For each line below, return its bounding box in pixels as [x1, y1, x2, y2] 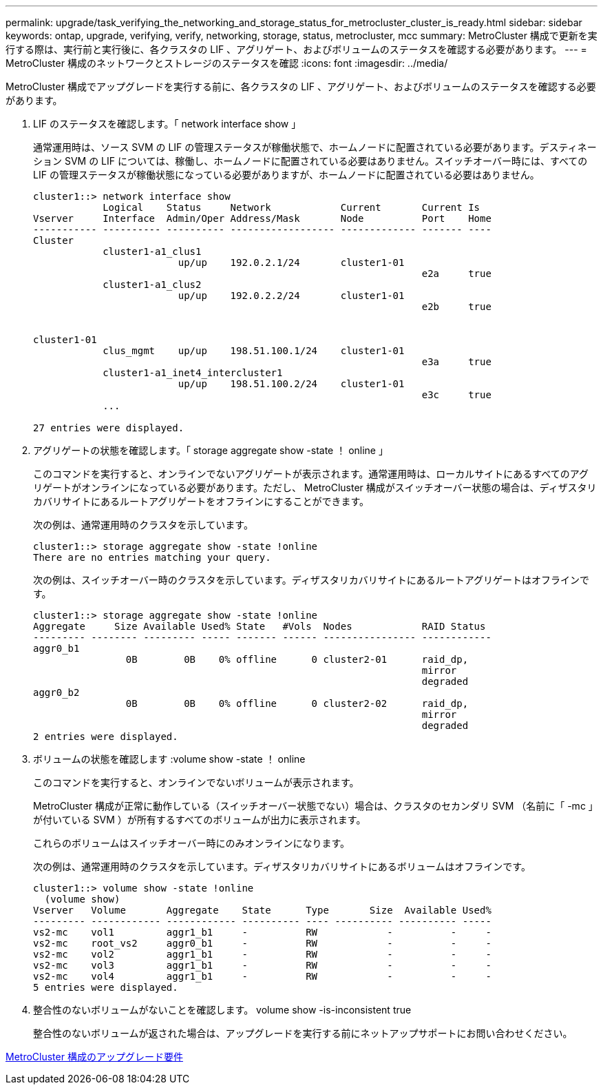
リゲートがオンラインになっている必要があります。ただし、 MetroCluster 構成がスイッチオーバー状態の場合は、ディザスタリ [33, 482, 597, 493]
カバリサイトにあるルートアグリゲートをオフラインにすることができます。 [33, 495, 370, 507]
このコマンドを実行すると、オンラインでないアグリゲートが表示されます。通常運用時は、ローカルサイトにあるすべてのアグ [33, 468, 589, 480]
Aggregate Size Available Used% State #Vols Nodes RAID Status [33, 621, 486, 632]
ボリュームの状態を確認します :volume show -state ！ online [33, 753, 306, 765]
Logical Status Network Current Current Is [103, 202, 480, 213]
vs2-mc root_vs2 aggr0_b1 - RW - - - [33, 938, 491, 949]
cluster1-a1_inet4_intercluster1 [103, 367, 283, 378]
